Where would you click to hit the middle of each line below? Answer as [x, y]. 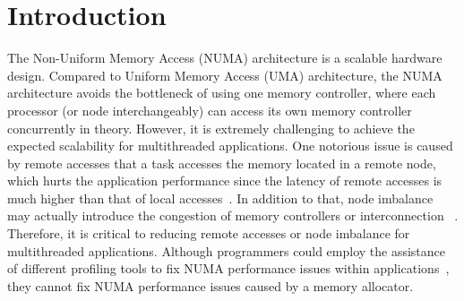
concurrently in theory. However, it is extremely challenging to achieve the [211, 128]
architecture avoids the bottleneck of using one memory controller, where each [222, 93]
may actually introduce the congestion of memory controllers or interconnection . [233, 215]
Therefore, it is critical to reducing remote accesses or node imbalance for [209, 233]
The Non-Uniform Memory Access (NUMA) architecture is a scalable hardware [225, 58]
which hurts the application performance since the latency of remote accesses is [225, 181]
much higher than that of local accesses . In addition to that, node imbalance [220, 198]
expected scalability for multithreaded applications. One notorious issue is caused [230, 146]
